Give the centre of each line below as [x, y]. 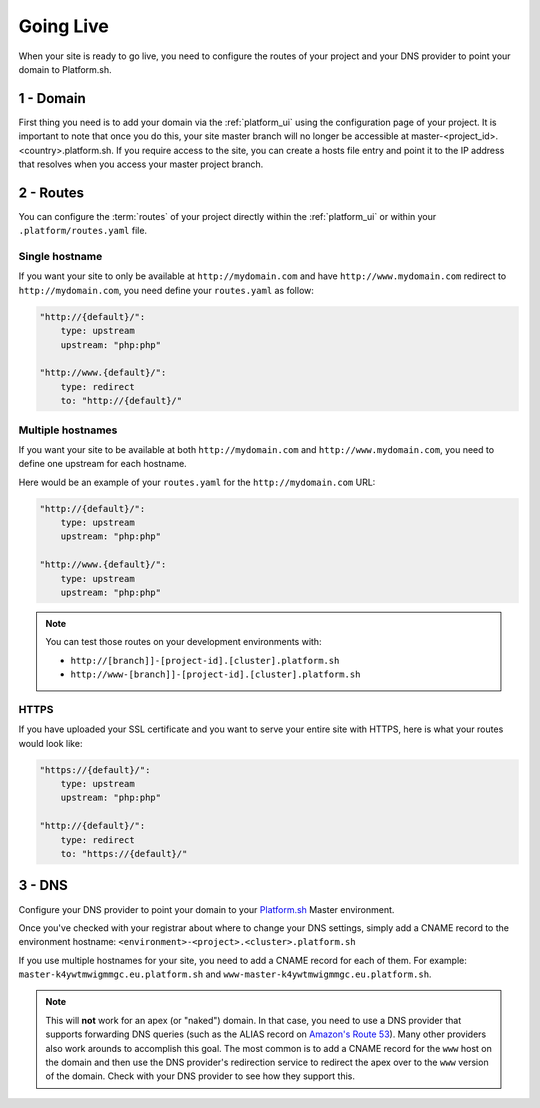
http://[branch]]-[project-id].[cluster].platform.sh [205, 660]
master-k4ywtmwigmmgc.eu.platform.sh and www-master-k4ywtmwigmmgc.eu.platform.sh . [225, 974]
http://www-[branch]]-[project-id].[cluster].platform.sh [215, 674]
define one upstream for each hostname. [102, 464]
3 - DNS [43, 885]
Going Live [63, 26]
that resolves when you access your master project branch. [141, 164]
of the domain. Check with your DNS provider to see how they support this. [200, 1076]
